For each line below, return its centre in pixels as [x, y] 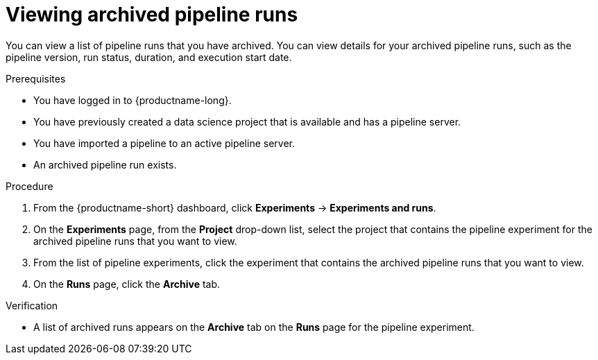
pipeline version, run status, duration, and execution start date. [149, 57]
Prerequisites [36, 78]
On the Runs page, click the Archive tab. [127, 284]
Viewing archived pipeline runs [152, 15]
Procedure [29, 186]
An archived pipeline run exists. [105, 164]
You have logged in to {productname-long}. [133, 100]
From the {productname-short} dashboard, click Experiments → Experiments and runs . [235, 207]
